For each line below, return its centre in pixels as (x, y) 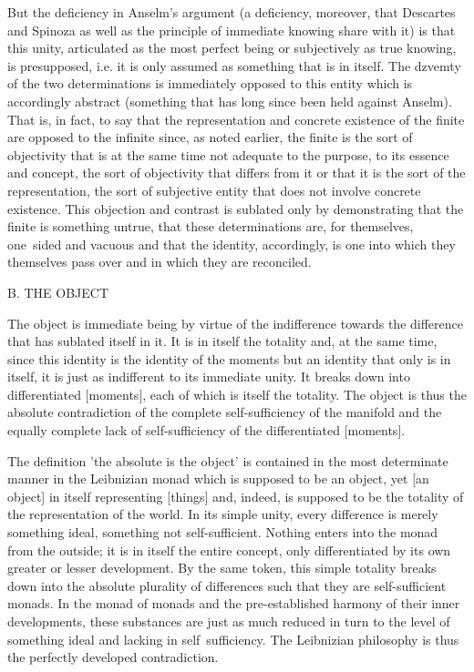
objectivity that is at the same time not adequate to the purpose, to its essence (228, 154)
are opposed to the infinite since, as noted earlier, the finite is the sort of (210, 137)
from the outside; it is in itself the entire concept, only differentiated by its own (229, 550)
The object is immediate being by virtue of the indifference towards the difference (235, 323)
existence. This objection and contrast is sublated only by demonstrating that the (236, 208)
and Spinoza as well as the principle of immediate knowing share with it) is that (232, 30)
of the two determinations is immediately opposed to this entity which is (210, 83)
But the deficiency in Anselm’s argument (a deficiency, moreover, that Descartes (232, 12)
